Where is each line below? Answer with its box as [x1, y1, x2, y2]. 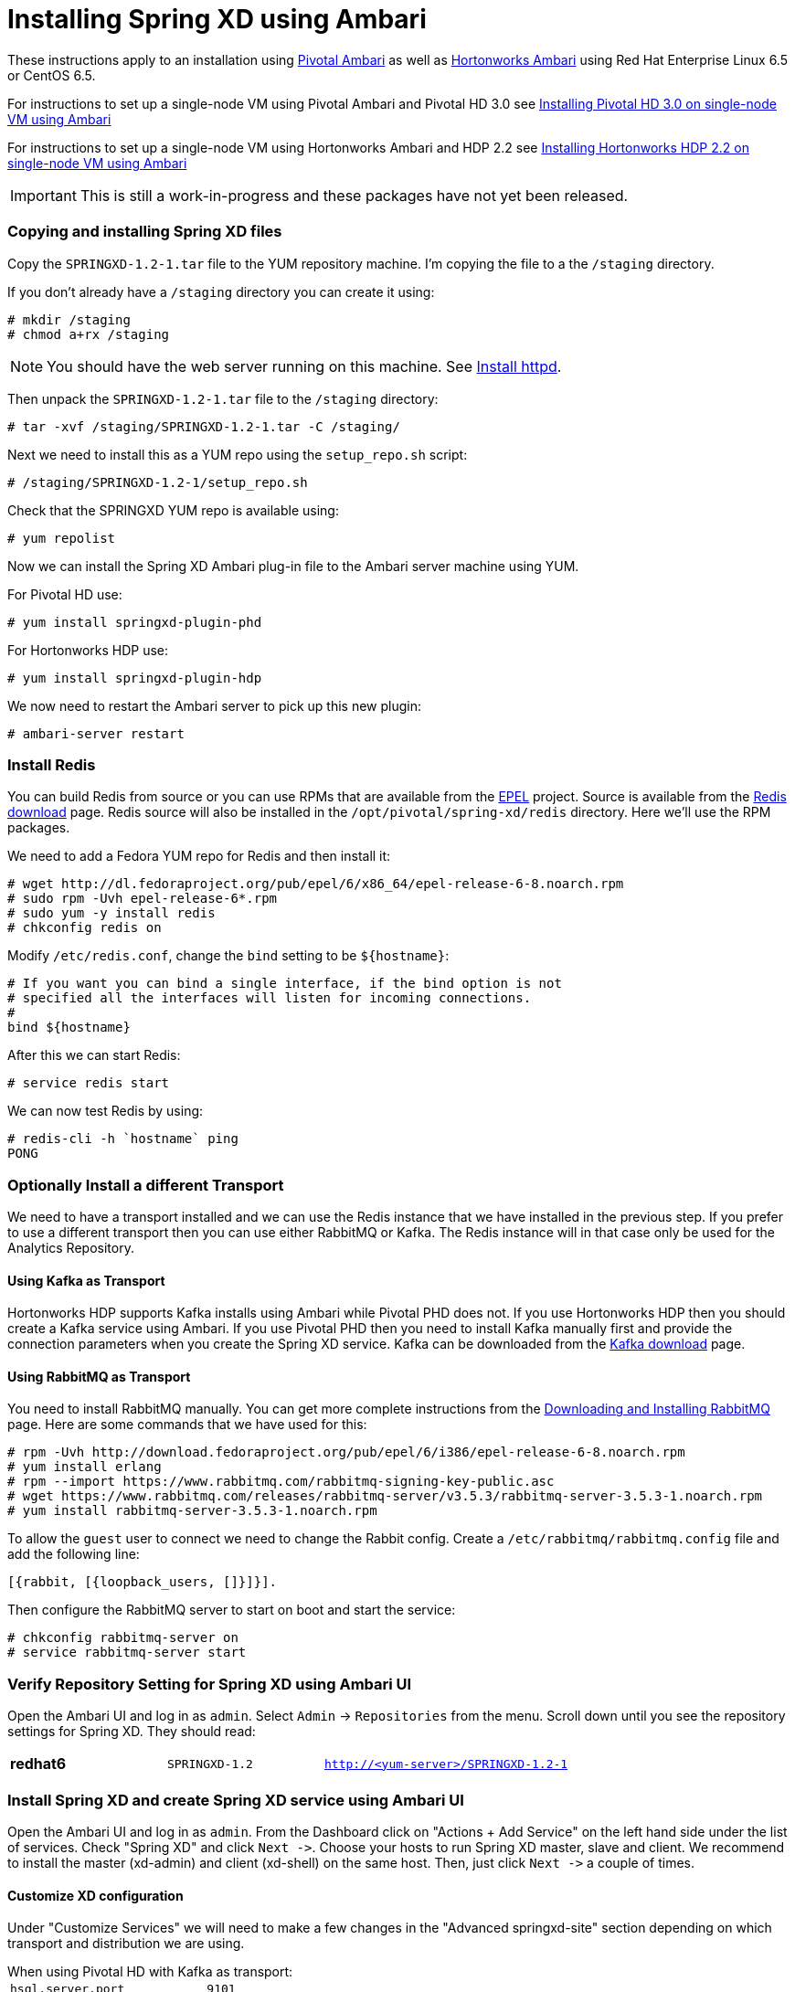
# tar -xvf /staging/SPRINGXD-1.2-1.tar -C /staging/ [7, 419, 400, 434]
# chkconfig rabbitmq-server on [7, 1630, 238, 1646]
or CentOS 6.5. [7, 67, 96, 83]
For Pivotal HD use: [7, 586, 122, 602]
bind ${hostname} [7, 1020, 131, 1035]
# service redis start [7, 1075, 170, 1091]
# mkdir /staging [7, 312, 131, 327]
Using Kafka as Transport [7, 1272, 165, 1288]
